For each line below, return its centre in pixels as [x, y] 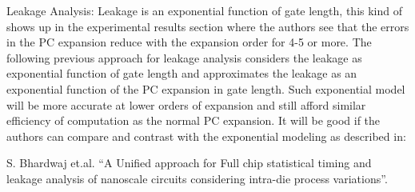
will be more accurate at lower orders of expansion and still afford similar [186, 104]
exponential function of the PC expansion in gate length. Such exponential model [206, 88]
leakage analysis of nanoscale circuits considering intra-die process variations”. [197, 178]
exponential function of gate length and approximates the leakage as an [182, 73]
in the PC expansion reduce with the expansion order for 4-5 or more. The [189, 42]
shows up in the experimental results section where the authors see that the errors [208, 26]
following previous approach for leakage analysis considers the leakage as [184, 57]
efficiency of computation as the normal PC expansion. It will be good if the [194, 120]
